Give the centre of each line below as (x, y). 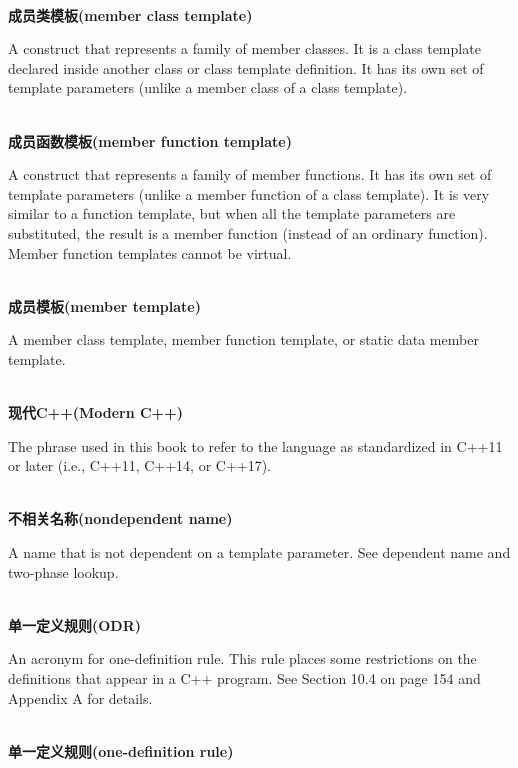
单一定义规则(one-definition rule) (121, 750)
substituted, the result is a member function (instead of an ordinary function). (248, 232)
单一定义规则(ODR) (75, 624)
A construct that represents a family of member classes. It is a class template (244, 48)
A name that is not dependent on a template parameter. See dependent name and (259, 552)
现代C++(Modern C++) (95, 412)
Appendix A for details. (80, 697)
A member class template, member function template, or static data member (243, 339)
